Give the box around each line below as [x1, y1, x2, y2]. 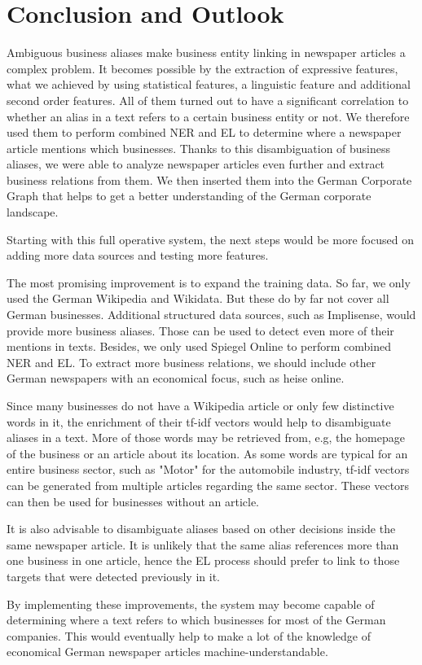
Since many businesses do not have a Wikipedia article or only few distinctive [7, 397, 394, 413]
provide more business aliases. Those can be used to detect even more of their [7, 322, 394, 339]
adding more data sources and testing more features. [7, 247, 269, 264]
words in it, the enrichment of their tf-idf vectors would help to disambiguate [7, 413, 391, 430]
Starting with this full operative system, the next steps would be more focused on [7, 230, 414, 247]
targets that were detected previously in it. [7, 567, 220, 584]
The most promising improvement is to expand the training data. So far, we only [7, 273, 411, 291]
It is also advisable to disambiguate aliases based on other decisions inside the [7, 520, 396, 537]
